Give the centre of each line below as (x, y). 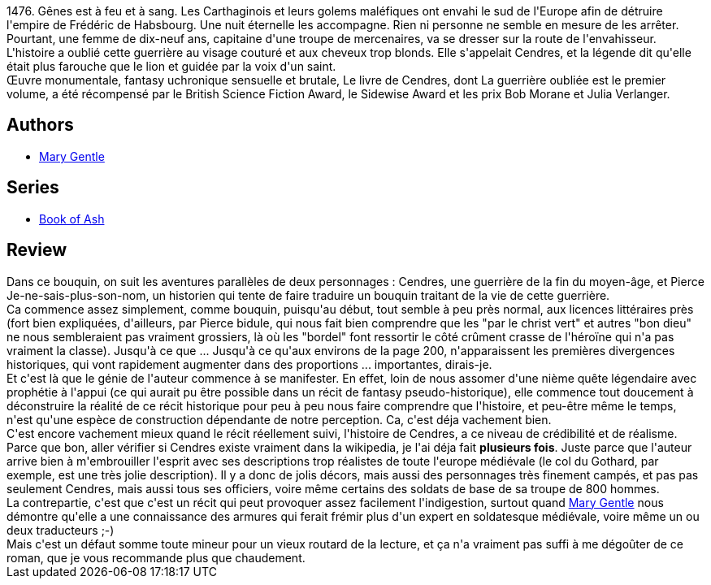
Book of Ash (72, 219)
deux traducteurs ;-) (61, 530)
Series (33, 188)
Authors (40, 125)
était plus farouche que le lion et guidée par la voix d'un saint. (171, 66)
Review (37, 250)
